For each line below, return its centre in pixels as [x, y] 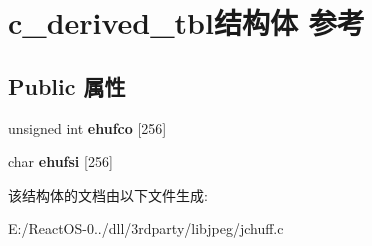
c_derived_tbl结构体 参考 [186, 22]
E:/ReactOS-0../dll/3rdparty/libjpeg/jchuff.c [146, 228]
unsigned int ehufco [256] [87, 127]
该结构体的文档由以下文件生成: [108, 194]
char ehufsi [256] [60, 161]
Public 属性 [67, 85]
